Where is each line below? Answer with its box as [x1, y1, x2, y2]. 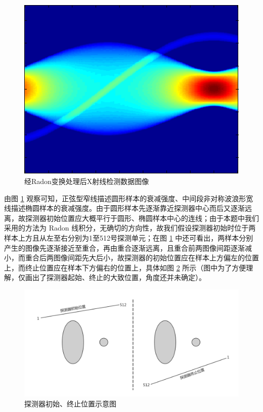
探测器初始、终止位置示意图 [24, 398, 116, 408]
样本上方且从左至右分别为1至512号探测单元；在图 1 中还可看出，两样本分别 [4, 233, 253, 243]
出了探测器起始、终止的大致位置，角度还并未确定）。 [32, 272, 206, 283]
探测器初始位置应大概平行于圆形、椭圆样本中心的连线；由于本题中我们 [25, 212, 259, 223]
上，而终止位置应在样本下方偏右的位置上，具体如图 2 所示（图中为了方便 [4, 262, 246, 272]
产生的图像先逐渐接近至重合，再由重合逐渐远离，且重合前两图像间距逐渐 [4, 242, 245, 253]
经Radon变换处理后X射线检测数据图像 [24, 176, 149, 187]
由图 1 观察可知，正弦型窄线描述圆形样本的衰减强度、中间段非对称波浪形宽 [4, 193, 253, 203]
